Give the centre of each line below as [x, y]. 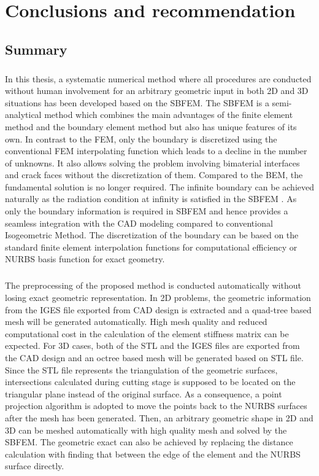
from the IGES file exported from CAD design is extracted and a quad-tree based [158, 309]
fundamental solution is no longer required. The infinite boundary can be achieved [159, 186]
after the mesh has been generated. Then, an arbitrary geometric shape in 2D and [159, 417]
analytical [23, 115]
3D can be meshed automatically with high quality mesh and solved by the [146, 430]
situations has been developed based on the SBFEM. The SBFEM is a [137, 102]
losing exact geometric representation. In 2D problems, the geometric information [158, 297]
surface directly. [35, 466]
